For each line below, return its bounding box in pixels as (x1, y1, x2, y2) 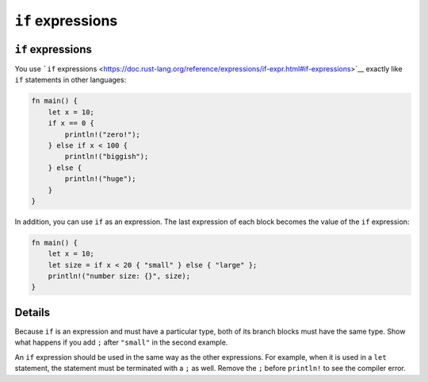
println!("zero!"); (64, 129, 140, 139)
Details (14, 306, 51, 319)
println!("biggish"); (64, 152, 149, 161)
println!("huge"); (64, 175, 136, 183)
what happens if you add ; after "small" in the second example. (14, 338, 228, 347)
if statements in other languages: (14, 75, 127, 85)
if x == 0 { (48, 119, 95, 128)
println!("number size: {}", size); (48, 272, 190, 281)
